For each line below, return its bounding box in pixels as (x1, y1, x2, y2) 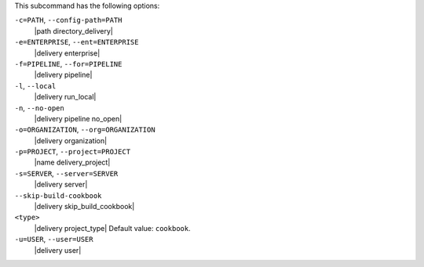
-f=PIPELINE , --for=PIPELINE (14, 59, 122, 68)
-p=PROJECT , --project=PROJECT (14, 147, 131, 157)
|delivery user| (34, 245, 82, 254)
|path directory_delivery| (34, 26, 114, 35)
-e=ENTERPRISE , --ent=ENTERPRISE (14, 38, 139, 47)
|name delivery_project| (34, 157, 111, 168)
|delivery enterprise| (34, 48, 101, 58)
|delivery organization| (34, 135, 108, 145)
